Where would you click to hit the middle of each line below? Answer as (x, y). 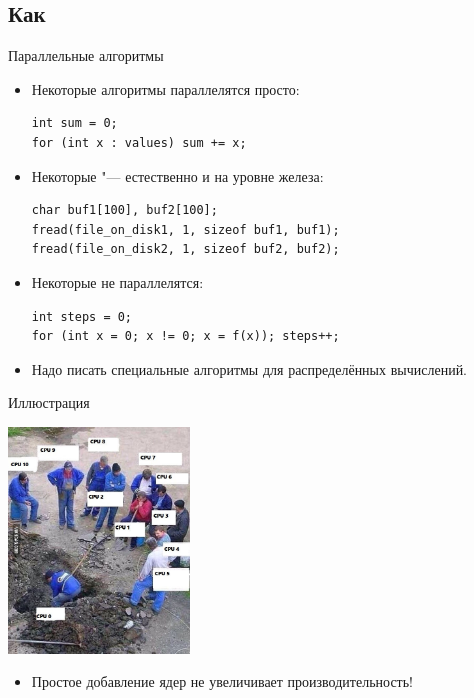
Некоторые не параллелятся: (117, 281)
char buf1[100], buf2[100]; (124, 210)
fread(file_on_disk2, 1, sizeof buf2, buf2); (185, 249)
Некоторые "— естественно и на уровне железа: (177, 175)
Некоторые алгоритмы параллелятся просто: (165, 88)
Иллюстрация (49, 402)
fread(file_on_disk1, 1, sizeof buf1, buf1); (185, 229)
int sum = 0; (74, 123)
